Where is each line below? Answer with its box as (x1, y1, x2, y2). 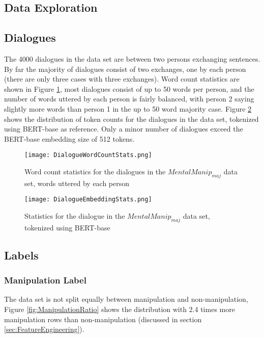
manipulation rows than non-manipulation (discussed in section (4, 314, 202, 324)
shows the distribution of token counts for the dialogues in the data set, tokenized (4, 113, 259, 124)
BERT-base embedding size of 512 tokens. (4, 133, 135, 144)
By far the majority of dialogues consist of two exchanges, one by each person (4, 63, 246, 74)
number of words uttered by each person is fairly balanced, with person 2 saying (4, 93, 254, 104)
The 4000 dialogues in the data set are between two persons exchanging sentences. (4, 53, 260, 64)
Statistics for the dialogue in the (24, 211, 125, 221)
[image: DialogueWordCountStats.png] (24, 151, 152, 159)
